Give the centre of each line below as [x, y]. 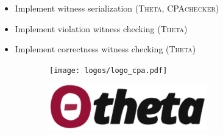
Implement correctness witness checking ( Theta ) [105, 49]
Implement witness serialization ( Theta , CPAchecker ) [117, 8]
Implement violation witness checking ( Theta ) [101, 28]
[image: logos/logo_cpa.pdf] [108, 70]
